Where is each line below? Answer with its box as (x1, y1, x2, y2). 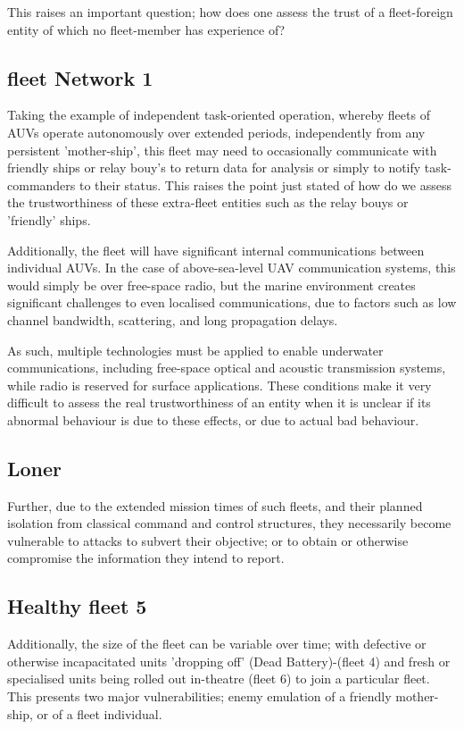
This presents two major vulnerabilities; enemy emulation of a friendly (7, 687, 392, 706)
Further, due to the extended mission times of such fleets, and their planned (7, 496, 423, 515)
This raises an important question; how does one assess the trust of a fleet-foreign (7, 3, 453, 21)
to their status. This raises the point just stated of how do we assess (79, 175, 452, 194)
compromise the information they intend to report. (7, 549, 285, 567)
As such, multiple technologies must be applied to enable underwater (7, 340, 384, 359)
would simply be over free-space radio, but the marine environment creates (7, 275, 416, 294)
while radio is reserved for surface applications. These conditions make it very (7, 375, 432, 394)
